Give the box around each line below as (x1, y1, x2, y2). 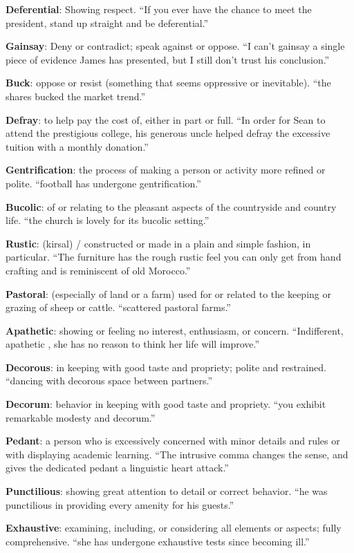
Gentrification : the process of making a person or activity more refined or (6, 162, 326, 177)
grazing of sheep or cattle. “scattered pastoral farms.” (6, 300, 231, 315)
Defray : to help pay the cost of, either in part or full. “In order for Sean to (6, 112, 326, 126)
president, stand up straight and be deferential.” (6, 15, 209, 30)
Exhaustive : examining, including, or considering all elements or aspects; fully (6, 521, 342, 535)
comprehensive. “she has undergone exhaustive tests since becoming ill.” (6, 534, 310, 548)
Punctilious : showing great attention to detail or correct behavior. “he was (6, 484, 328, 498)
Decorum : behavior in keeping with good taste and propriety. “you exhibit (6, 397, 326, 411)
